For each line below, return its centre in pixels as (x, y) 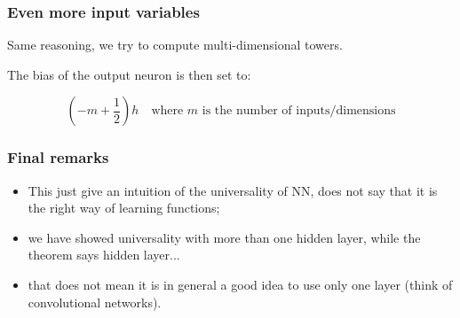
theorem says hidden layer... (104, 255)
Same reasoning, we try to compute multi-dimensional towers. (175, 45)
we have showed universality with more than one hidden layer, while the (224, 237)
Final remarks (58, 157)
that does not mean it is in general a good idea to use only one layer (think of (240, 284)
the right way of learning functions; (124, 208)
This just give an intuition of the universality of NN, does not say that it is (233, 190)
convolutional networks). (95, 302)
